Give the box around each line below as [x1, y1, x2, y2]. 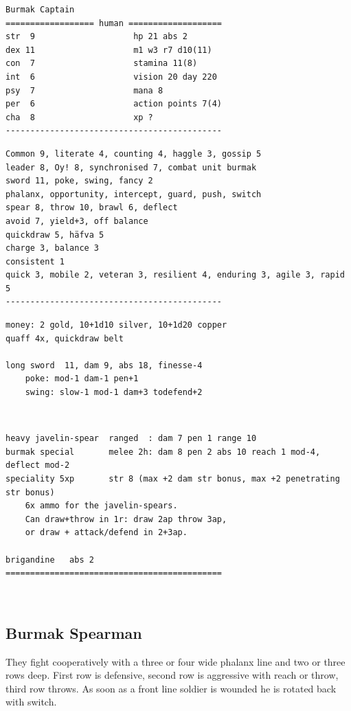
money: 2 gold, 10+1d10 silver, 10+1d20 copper [5, 320, 227, 330]
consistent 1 [5, 256, 65, 267]
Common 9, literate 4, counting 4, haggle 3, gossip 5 [5, 148, 262, 159]
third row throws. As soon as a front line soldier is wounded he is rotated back [5, 681, 337, 695]
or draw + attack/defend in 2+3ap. [25, 528, 188, 538]
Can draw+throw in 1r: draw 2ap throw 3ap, [25, 514, 227, 524]
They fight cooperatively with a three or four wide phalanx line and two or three [5, 654, 346, 668]
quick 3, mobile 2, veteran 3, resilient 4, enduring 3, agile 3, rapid [5, 270, 345, 280]
